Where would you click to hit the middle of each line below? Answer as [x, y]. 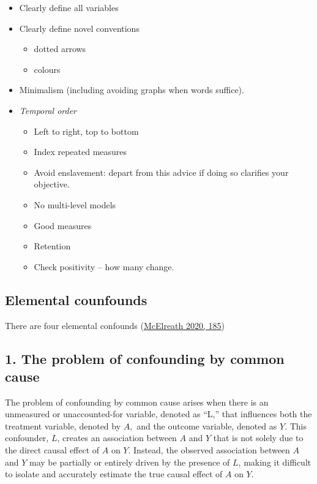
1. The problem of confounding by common [145, 358]
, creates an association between [117, 438]
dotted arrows [60, 49]
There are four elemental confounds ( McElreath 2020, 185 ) [115, 325]
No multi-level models [75, 204]
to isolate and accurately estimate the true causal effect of [114, 474]
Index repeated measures [80, 152]
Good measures [63, 225]
